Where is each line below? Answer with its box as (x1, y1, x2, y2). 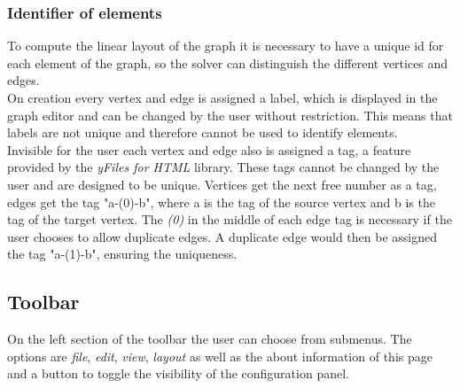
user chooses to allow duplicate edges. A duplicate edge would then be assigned (7, 227, 438, 245)
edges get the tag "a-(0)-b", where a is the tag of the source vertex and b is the (7, 192, 435, 211)
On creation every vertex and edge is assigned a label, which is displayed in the (7, 89, 438, 106)
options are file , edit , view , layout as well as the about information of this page (7, 346, 433, 365)
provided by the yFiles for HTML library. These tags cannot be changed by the (7, 158, 440, 176)
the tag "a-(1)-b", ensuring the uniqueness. (7, 244, 238, 263)
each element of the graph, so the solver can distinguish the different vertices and (7, 53, 448, 72)
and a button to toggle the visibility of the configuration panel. (7, 364, 349, 383)
